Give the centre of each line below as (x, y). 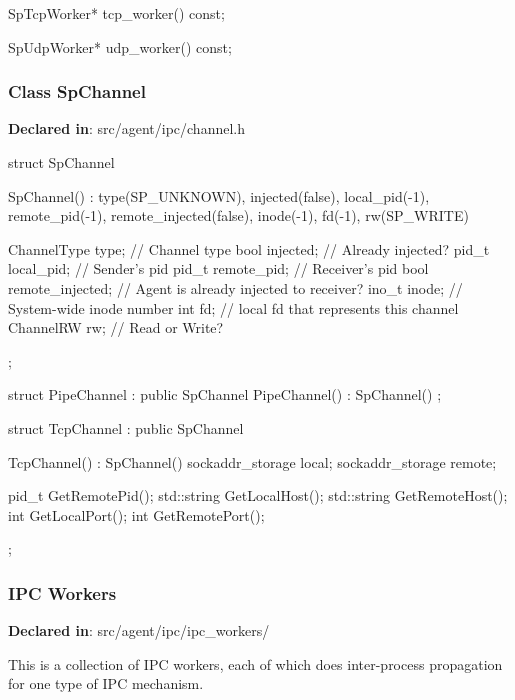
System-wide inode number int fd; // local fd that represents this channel (233, 307)
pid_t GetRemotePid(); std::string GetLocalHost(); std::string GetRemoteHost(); (258, 495)
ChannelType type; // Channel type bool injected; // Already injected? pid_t (249, 248)
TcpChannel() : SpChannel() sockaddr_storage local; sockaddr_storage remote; (252, 461)
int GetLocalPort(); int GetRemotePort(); (136, 514)
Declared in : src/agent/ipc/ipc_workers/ (139, 630)
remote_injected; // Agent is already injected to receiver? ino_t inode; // (235, 287)
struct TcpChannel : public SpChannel (126, 427)
